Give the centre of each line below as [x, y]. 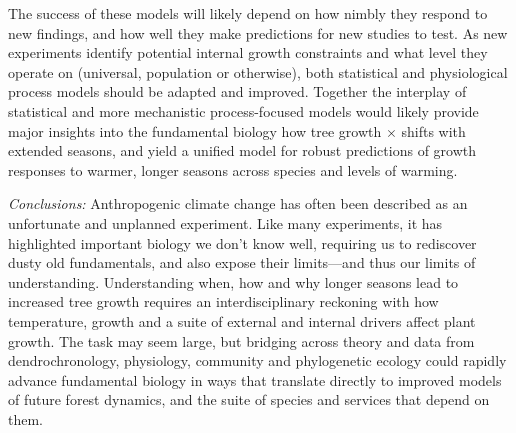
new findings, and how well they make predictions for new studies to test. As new [258, 32]
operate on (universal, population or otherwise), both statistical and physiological [258, 71]
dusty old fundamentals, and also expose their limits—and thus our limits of [242, 262]
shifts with [433, 130]
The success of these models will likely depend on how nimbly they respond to [248, 13]
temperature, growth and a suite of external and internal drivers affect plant [242, 320]
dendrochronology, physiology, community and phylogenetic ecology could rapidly [257, 360]
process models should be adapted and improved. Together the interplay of [237, 91]
